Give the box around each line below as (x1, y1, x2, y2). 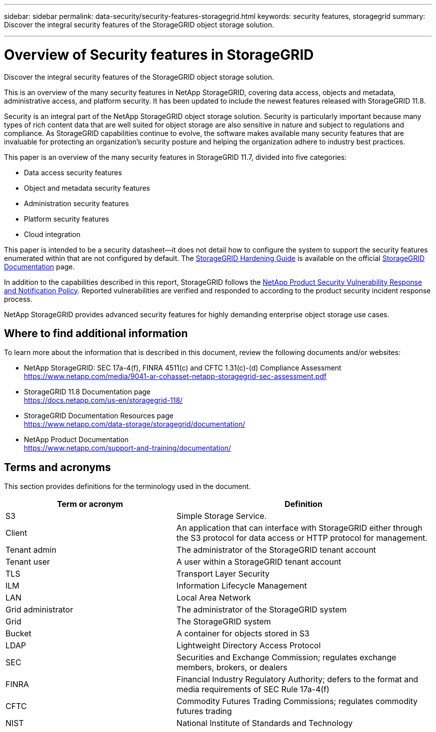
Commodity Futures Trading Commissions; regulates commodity (176, 696, 418, 707)
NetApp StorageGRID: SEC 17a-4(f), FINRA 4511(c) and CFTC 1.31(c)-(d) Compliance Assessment (24, 364, 341, 372)
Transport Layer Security (176, 569, 270, 579)
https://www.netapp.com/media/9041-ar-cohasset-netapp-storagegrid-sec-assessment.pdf (24, 372, 327, 381)
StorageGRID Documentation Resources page (24, 411, 174, 420)
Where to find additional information (4, 327, 188, 340)
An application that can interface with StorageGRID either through (176, 523, 423, 533)
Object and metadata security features (24, 183, 150, 192)
